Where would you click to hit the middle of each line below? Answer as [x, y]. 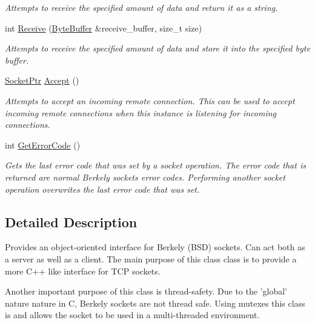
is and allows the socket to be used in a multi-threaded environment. [132, 315]
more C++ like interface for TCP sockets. [83, 271]
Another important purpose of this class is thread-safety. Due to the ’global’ [146, 291]
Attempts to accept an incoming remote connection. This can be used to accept [150, 100]
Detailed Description [71, 221]
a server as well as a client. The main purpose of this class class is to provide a [151, 258]
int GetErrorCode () [43, 145]
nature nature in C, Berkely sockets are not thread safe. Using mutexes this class [155, 303]
